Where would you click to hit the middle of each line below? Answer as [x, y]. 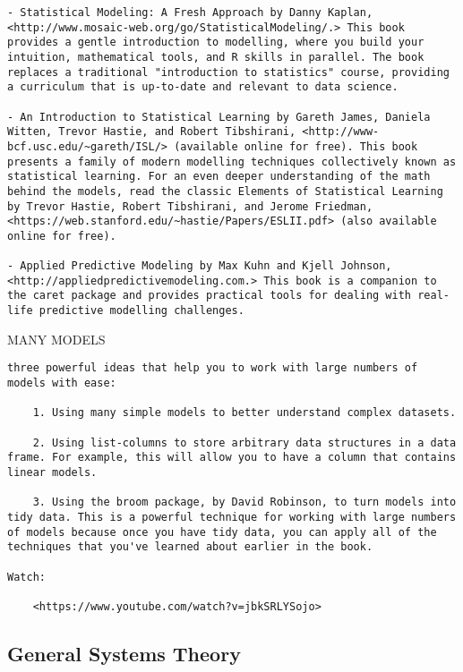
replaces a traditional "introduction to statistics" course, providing [228, 72]
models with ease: [62, 383]
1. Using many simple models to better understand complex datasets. [244, 413]
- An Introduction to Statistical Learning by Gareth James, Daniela [219, 117]
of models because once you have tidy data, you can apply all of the [222, 532]
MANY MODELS [56, 339]
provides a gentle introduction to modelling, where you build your [216, 43]
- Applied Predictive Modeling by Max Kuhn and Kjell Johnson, [200, 266]
